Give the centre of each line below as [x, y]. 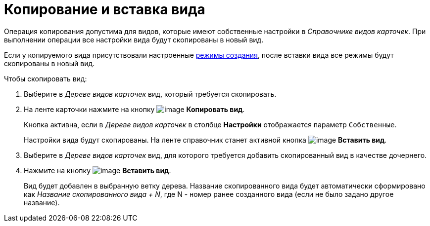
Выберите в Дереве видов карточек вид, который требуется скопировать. [150, 94]
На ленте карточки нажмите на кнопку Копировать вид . [134, 109]
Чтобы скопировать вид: [46, 78]
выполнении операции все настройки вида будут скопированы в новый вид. [134, 39]
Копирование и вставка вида [105, 9]
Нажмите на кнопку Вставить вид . [97, 170]
